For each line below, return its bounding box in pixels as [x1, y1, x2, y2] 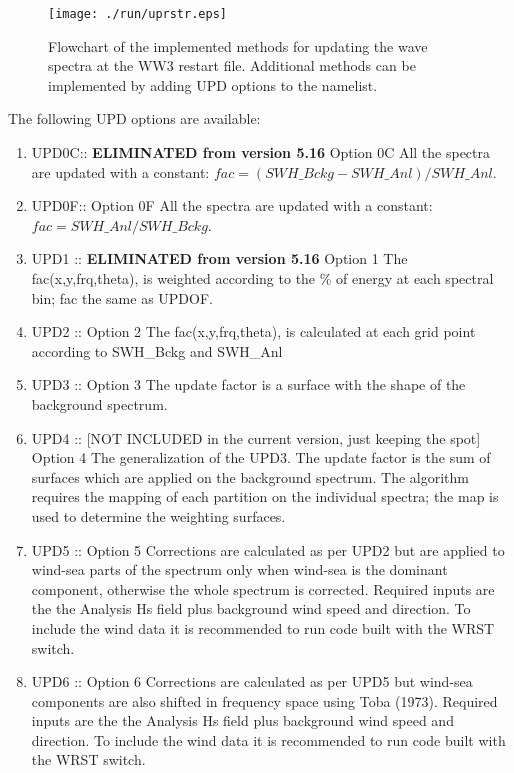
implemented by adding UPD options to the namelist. [48, 74, 378, 95]
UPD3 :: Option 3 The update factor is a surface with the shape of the [31, 374, 466, 395]
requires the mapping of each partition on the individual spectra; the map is [31, 486, 499, 507]
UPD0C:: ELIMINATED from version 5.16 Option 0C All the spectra [31, 142, 491, 163]
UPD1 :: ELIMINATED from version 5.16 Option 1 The [31, 248, 408, 269]
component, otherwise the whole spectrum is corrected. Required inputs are [31, 578, 495, 599]
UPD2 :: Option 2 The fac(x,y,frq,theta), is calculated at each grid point [31, 321, 476, 342]
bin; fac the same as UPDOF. [31, 287, 213, 308]
